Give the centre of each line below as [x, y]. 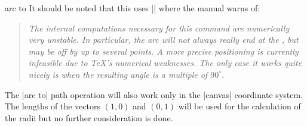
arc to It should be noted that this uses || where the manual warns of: [133, 8]
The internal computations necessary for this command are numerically [159, 28]
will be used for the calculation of [240, 106]
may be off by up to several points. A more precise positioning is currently [163, 51]
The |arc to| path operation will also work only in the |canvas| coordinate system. [154, 94]
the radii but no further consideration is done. [89, 117]
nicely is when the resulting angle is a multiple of [118, 74]
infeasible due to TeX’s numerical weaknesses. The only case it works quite [165, 63]
